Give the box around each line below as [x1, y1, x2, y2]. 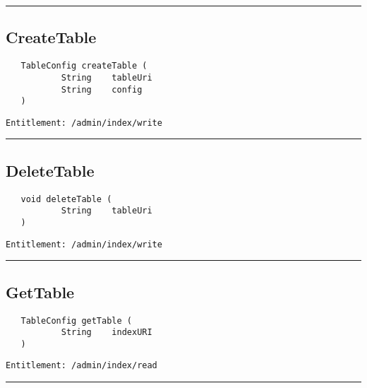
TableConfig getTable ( [20, 315, 132, 326]
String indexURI [61, 327, 152, 338]
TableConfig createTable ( [20, 61, 148, 71]
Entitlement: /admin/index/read [6, 360, 157, 371]
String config [61, 84, 143, 95]
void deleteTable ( [20, 194, 112, 204]
